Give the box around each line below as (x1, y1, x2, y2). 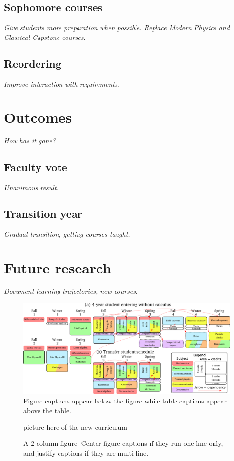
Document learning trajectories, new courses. (4, 286, 138, 296)
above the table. (23, 405, 71, 415)
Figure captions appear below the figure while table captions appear (23, 396, 227, 406)
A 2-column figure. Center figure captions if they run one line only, (23, 438, 223, 448)
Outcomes (4, 107, 72, 127)
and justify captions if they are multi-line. (23, 447, 149, 458)
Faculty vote (4, 159, 67, 174)
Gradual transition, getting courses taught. (4, 229, 130, 239)
